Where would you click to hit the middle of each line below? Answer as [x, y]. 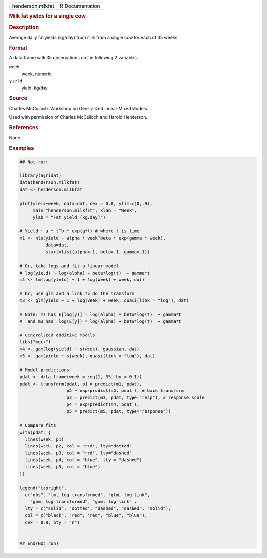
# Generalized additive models [58, 335]
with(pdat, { [35, 432]
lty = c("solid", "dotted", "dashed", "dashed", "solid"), [98, 508]
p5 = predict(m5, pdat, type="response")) [119, 412]
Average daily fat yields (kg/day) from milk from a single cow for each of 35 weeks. [94, 37]
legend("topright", [43, 488]
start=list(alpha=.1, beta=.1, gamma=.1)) [98, 252]
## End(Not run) [39, 543]
